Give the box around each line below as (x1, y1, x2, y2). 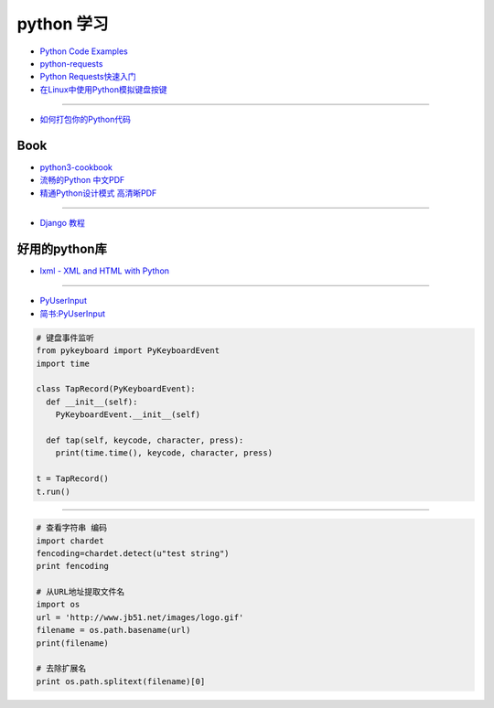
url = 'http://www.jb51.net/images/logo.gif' (36, 612, 244, 622)
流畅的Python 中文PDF (39, 175, 125, 186)
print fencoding (36, 561, 110, 572)
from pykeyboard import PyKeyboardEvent (36, 346, 220, 356)
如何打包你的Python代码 (39, 114, 132, 125)
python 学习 (16, 14, 109, 34)
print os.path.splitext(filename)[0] (36, 676, 206, 686)
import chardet (36, 535, 104, 546)
